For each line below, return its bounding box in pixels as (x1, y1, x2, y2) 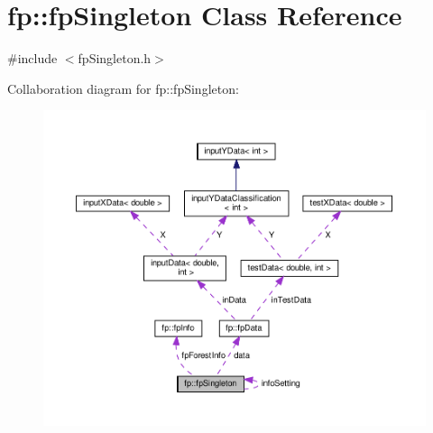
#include (7, 49, 58, 68)
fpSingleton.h (78, 49, 152, 68)
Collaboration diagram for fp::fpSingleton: (7, 78, 239, 97)
